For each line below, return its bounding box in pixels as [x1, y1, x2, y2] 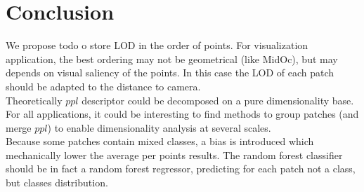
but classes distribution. [6, 175, 108, 190]
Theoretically [6, 92, 63, 107]
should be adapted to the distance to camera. [6, 78, 201, 93]
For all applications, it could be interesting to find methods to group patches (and [6, 107, 359, 121]
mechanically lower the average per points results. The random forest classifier [6, 147, 343, 162]
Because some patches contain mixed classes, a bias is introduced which [6, 134, 314, 149]
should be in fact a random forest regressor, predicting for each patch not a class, [6, 161, 356, 176]
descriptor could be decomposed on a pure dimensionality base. [82, 92, 354, 107]
